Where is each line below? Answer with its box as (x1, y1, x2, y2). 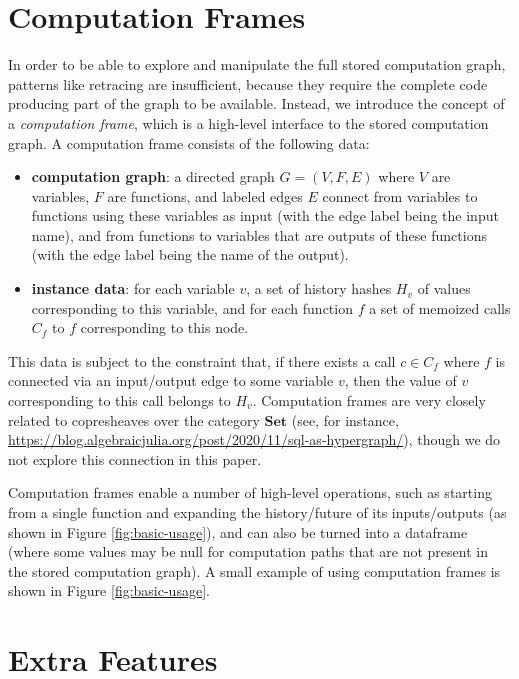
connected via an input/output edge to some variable (8, 370, 334, 391)
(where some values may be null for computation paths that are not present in (8, 541, 488, 562)
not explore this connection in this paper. (8, 448, 262, 469)
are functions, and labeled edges (107, 185, 303, 206)
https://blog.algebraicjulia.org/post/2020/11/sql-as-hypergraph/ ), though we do (8, 429, 501, 450)
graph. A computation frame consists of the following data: (8, 132, 370, 153)
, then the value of (344, 370, 457, 391)
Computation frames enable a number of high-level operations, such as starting (8, 482, 492, 503)
